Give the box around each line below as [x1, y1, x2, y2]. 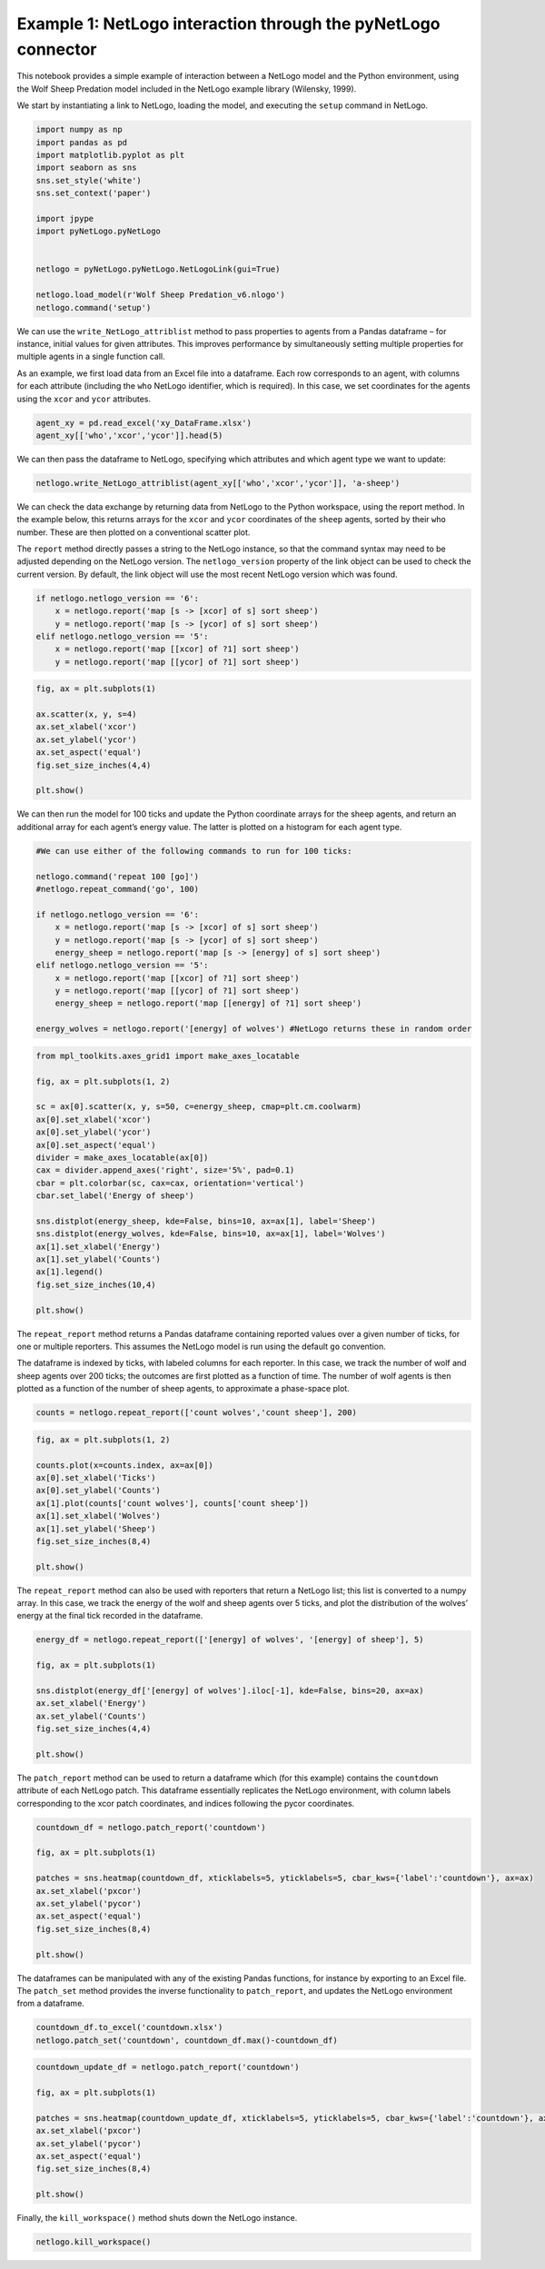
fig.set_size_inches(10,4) [35, 1279, 156, 1290]
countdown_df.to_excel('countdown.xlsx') [35, 2022, 223, 2033]
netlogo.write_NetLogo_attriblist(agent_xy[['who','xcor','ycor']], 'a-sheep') [35, 478, 401, 488]
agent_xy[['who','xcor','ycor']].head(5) [35, 430, 223, 441]
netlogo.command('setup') [35, 302, 152, 312]
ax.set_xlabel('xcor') [35, 722, 137, 732]
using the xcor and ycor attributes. [16, 393, 152, 404]
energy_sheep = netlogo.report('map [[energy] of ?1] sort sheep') [54, 998, 362, 1008]
